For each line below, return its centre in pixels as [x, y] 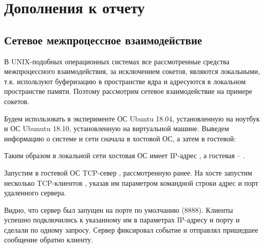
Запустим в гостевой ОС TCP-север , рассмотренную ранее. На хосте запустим [128, 172]
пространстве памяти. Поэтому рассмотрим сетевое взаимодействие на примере [128, 91]
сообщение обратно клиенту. [49, 240]
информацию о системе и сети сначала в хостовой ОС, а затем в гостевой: [120, 138]
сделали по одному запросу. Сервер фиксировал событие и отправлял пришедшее [131, 229]
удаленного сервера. [35, 193]
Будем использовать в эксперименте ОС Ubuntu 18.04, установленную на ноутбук [132, 118]
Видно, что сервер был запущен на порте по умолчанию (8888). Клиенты [119, 209]
